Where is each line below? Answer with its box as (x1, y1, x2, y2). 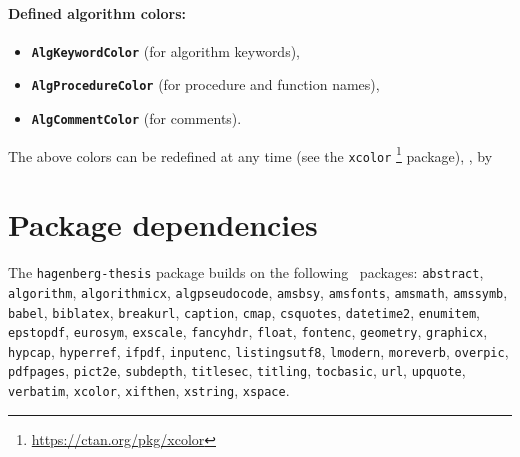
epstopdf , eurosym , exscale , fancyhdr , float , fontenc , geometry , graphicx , (8, 321, 488, 342)
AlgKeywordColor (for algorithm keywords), (31, 40, 301, 61)
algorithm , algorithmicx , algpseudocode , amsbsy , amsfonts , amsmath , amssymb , (8, 281, 508, 302)
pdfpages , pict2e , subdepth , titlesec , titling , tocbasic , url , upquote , (8, 360, 466, 381)
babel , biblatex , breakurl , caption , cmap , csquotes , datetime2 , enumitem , (8, 301, 480, 322)
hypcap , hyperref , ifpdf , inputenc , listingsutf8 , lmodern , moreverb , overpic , (8, 340, 509, 361)
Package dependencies (8, 204, 318, 245)
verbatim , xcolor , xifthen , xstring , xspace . (8, 380, 290, 401)
